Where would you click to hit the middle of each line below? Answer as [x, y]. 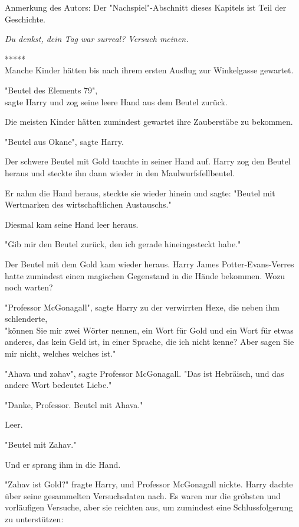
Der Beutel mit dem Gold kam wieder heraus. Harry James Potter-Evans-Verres [149, 263]
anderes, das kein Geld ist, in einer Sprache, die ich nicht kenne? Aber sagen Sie [149, 342]
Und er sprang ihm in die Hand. [63, 464]
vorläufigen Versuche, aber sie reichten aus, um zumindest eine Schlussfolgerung [149, 507]
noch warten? [29, 287]
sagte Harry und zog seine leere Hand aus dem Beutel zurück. [116, 101]
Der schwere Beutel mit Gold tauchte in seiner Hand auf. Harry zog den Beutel [148, 161]
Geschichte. [25, 19]
